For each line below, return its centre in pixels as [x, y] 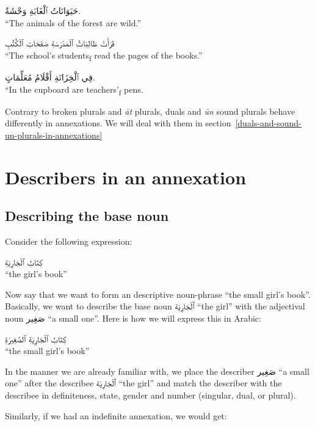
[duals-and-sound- [268, 123]
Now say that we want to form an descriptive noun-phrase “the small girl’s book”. [158, 294]
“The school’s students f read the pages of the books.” [104, 56]
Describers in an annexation [126, 177]
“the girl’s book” [36, 274]
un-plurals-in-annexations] [54, 135]
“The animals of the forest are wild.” [73, 22]
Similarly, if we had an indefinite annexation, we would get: [116, 415]
